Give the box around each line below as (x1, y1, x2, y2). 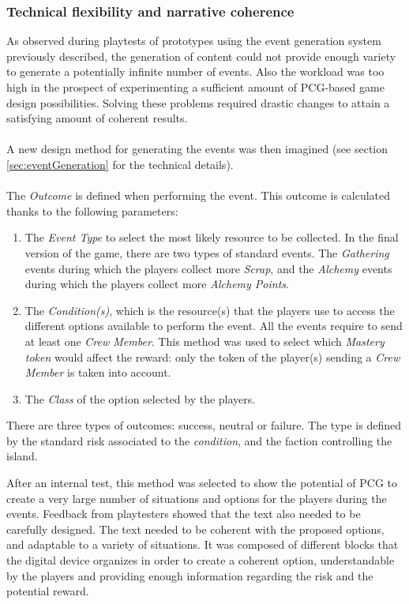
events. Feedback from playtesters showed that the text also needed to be (6, 505, 361, 522)
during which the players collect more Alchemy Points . (24, 276, 289, 292)
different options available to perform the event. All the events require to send (24, 317, 403, 334)
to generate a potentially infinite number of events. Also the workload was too (6, 63, 385, 80)
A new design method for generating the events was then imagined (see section (6, 141, 388, 157)
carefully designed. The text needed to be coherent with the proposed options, (6, 520, 385, 537)
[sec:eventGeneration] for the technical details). (6, 156, 234, 172)
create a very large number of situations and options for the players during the (6, 490, 387, 506)
